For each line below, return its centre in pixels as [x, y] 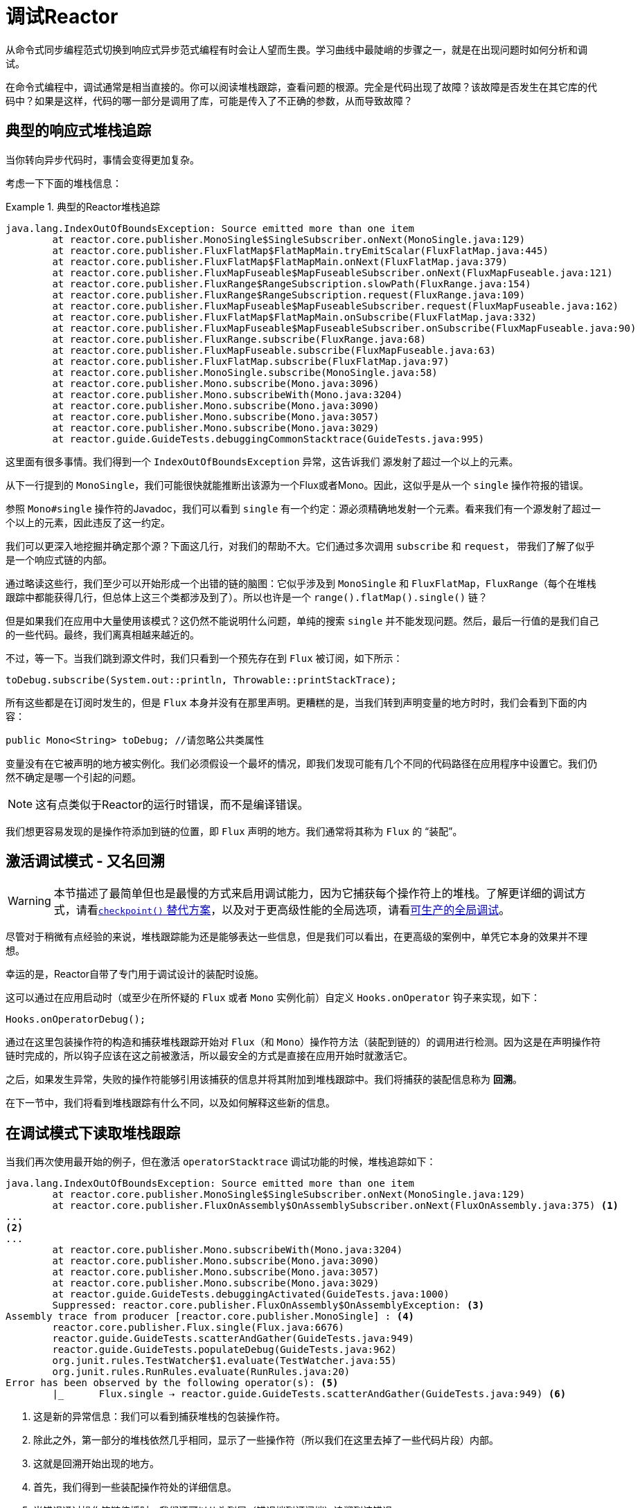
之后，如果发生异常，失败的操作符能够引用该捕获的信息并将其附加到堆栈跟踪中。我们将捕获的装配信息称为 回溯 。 [264, 1079]
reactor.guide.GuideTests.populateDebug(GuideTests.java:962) [224, 1350]
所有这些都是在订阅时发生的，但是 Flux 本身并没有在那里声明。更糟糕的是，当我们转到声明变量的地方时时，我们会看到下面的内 [296, 702]
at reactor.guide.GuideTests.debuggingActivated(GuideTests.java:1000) [251, 1294]
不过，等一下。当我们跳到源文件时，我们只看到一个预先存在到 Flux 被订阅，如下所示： [204, 658]
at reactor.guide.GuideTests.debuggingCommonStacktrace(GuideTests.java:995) [268, 439]
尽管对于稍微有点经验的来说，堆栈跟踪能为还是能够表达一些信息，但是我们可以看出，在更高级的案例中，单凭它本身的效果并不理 [296, 937]
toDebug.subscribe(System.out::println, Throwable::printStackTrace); [201, 680]
